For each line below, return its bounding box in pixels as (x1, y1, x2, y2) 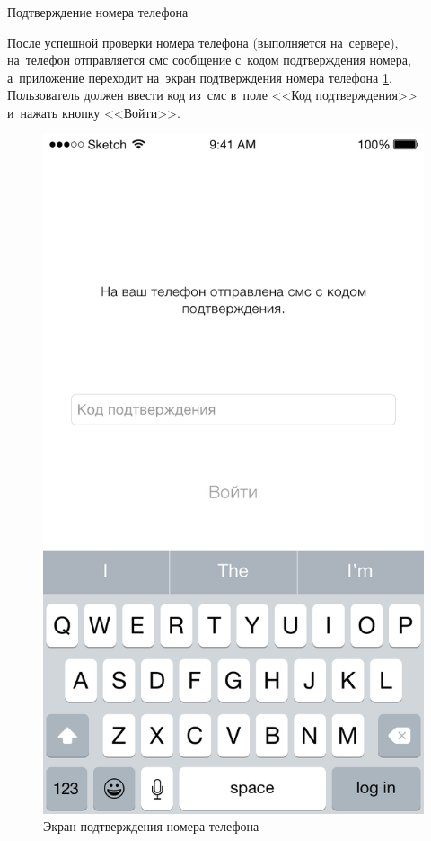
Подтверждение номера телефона (7, 2, 189, 21)
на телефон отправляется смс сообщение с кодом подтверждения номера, (7, 50, 411, 69)
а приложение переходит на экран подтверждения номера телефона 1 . (7, 67, 392, 86)
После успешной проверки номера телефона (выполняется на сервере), (7, 32, 399, 51)
